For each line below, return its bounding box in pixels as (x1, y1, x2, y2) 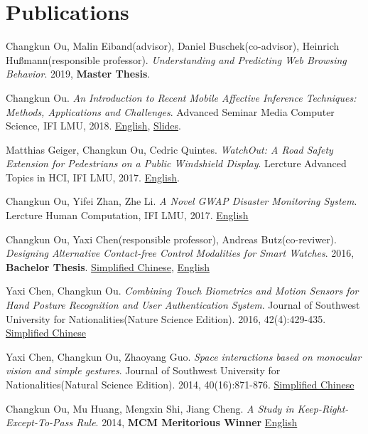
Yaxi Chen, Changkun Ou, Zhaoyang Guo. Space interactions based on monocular (6, 349, 362, 364)
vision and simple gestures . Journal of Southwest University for (6, 363, 281, 378)
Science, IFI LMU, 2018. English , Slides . (6, 118, 181, 133)
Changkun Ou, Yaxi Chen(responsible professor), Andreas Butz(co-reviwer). (6, 231, 337, 246)
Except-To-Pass (6, 415, 73, 430)
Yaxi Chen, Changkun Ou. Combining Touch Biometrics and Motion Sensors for (6, 283, 359, 298)
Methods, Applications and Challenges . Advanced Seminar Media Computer (6, 104, 335, 119)
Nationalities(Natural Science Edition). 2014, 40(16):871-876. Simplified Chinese (6, 377, 355, 391)
